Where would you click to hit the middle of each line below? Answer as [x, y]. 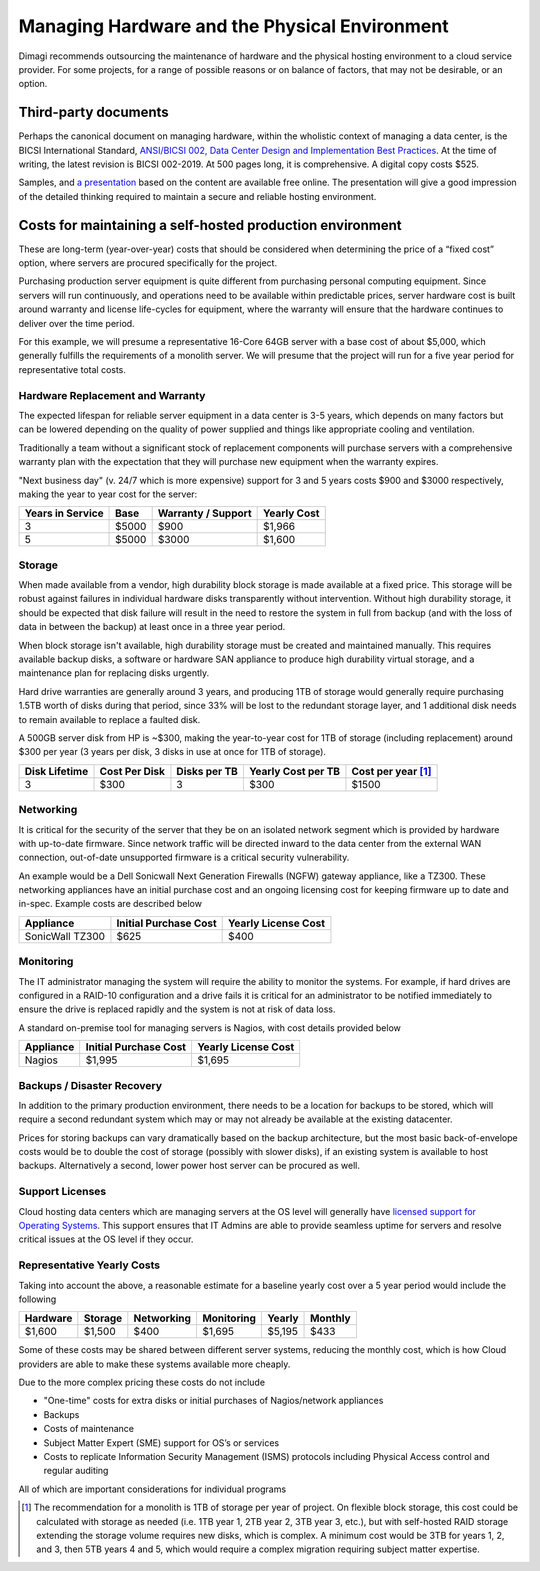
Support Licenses [62, 1192]
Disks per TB [207, 771]
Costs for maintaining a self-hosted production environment [210, 225]
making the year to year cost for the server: [108, 494]
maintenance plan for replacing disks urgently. [114, 673]
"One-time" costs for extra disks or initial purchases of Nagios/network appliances [213, 1401]
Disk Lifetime [56, 771]
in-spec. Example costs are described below [110, 904]
